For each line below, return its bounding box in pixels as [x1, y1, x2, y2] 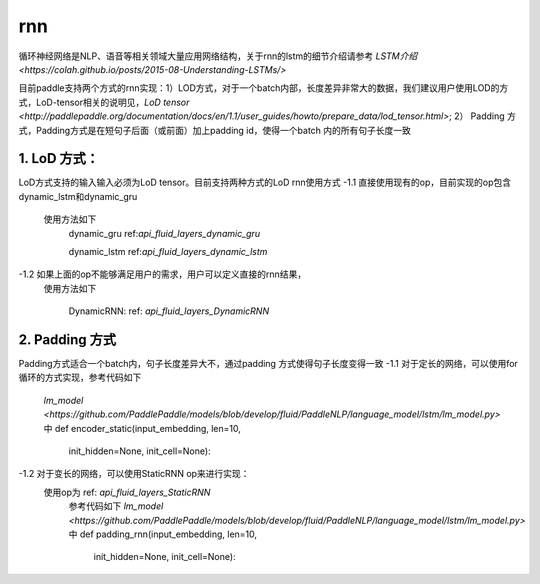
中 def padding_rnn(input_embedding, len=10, [68, 528, 258, 540]
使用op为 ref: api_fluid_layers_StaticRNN [43, 486, 211, 498]
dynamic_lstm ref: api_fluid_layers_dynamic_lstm [68, 245, 268, 257]
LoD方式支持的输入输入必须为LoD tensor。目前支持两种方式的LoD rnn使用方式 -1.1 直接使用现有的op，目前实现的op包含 [18, 176, 512, 189]
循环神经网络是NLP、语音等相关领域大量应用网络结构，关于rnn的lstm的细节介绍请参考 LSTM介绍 [18, 50, 418, 62]
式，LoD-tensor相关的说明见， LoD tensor [18, 96, 190, 108]
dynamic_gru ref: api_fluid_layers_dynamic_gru [68, 227, 260, 239]
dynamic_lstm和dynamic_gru [18, 190, 138, 202]
